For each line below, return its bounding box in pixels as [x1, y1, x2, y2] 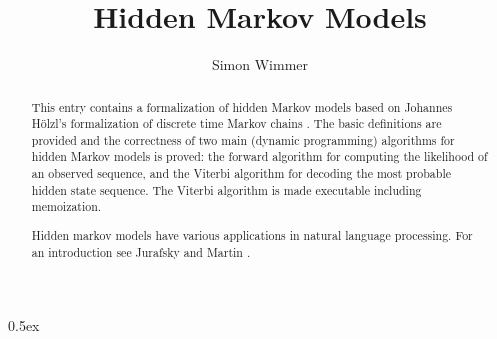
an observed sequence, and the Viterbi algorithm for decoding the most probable [31, 165, 451, 182]
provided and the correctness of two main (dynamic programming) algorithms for [31, 131, 455, 148]
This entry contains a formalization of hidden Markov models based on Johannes [31, 98, 453, 115]
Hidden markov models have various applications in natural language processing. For [31, 227, 473, 243]
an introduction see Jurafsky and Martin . [31, 243, 251, 260]
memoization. [31, 198, 102, 215]
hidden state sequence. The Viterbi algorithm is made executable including [31, 181, 422, 198]
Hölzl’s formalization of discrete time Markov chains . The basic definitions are [31, 115, 442, 132]
